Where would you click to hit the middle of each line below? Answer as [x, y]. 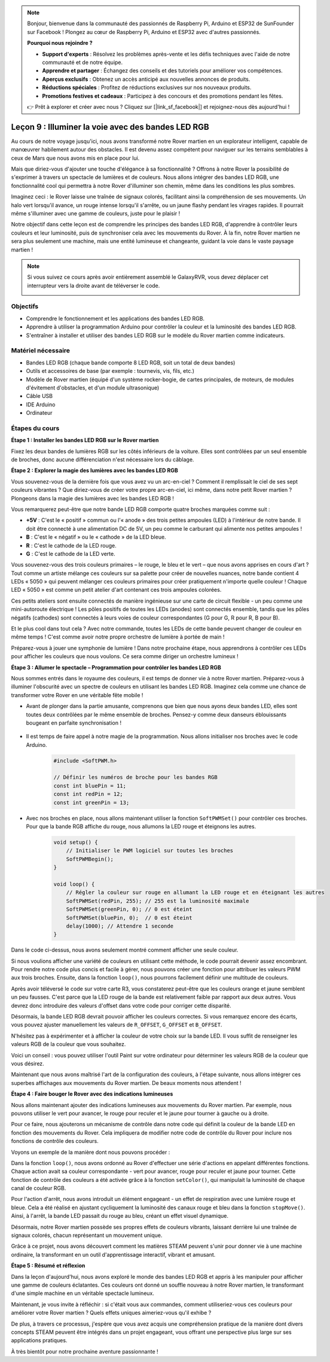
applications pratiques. [39, 1340]
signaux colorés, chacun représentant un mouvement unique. [87, 1235]
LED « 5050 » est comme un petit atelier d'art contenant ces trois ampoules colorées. [116, 590]
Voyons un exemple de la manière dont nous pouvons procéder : [91, 1152]
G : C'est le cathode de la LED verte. [71, 554]
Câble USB [39, 396]
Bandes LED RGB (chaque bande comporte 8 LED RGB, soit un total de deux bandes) [131, 363]
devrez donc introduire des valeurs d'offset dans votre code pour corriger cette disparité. [121, 1005]
